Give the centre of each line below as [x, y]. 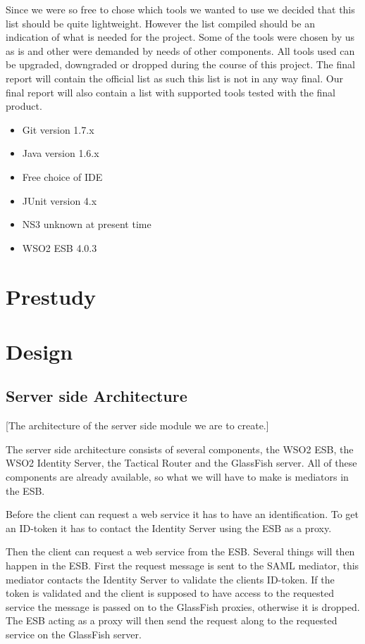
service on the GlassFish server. [74, 634]
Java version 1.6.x [61, 153]
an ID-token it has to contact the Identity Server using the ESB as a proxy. [169, 528]
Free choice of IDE [62, 176]
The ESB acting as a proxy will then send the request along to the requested [172, 620]
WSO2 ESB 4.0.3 [60, 247]
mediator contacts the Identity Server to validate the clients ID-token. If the [170, 579]
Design [39, 351]
